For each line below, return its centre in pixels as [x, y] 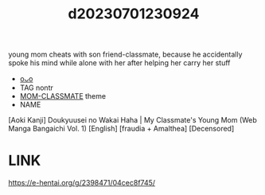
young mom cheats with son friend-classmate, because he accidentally [125, 55]
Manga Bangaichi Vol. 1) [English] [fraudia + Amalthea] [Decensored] [121, 129]
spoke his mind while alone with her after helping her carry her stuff [119, 63]
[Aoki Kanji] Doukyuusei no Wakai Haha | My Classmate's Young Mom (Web [132, 120]
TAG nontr [36, 88]
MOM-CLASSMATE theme [62, 96]
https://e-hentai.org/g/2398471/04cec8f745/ [82, 183]
